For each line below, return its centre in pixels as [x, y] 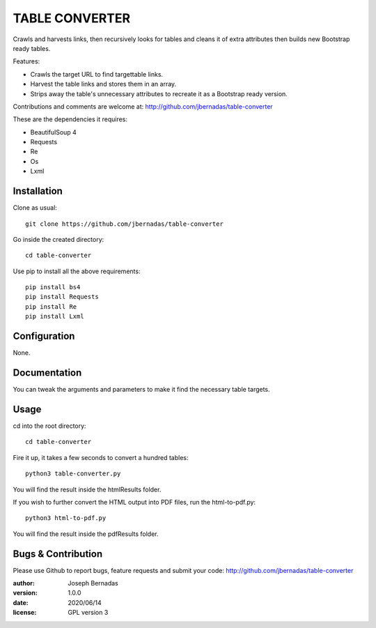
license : [25, 613]
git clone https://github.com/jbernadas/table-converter [125, 224]
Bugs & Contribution [58, 554]
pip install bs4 [53, 287]
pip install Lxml [55, 316]
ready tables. [32, 48]
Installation [38, 191]
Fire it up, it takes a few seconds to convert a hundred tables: [101, 457]
